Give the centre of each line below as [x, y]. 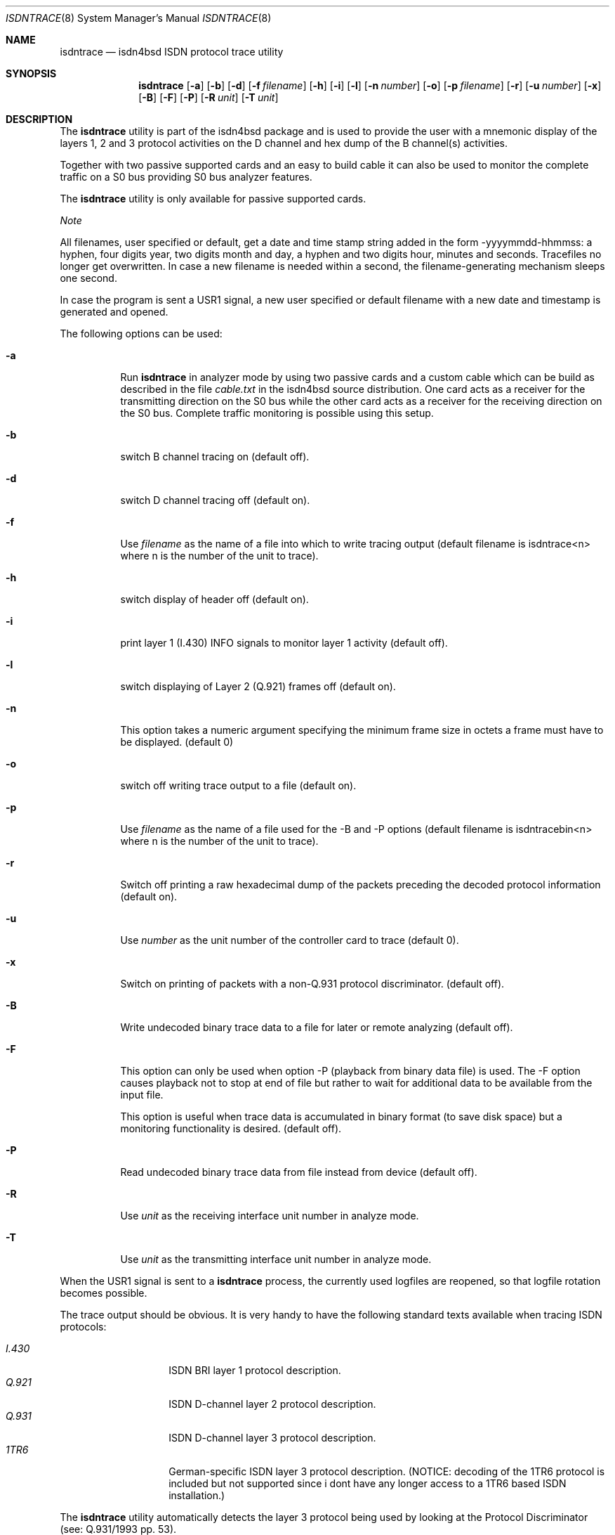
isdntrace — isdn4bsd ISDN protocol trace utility [172, 52]
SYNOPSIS [31, 73]
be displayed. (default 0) [177, 742]
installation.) [197, 1495]
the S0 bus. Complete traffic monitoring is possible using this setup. [277, 413]
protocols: [83, 1327]
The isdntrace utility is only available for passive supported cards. [213, 199]
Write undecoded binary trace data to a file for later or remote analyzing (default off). [317, 1027]
